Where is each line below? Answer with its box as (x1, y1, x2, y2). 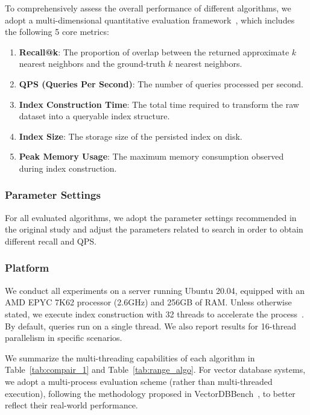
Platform (5, 260, 49, 275)
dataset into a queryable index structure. (19, 110, 170, 122)
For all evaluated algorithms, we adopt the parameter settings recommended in (5, 211, 297, 223)
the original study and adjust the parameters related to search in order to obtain (5, 223, 303, 236)
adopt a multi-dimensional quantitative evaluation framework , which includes (5, 13, 295, 26)
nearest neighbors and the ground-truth (19, 57, 166, 70)
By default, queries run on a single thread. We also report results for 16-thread (5, 319, 297, 332)
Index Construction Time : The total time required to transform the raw (19, 98, 299, 110)
